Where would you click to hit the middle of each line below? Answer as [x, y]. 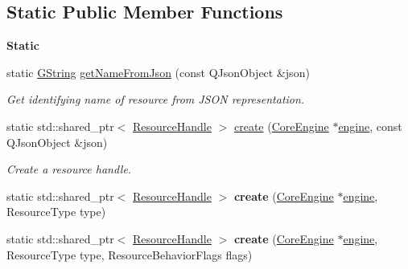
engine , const [370, 126]
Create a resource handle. [69, 169]
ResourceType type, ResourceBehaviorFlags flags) [130, 254]
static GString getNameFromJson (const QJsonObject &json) [158, 72]
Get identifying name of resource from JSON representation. [156, 99]
